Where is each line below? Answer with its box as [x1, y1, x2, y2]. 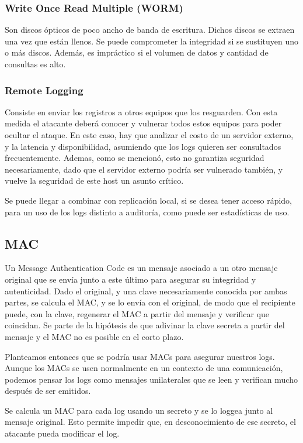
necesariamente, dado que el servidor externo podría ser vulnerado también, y [5, 163, 283, 175]
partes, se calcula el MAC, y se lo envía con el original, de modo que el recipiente [5, 296, 295, 308]
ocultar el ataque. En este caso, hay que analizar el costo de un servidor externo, [5, 129, 294, 140]
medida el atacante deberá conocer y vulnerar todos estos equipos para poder [5, 117, 282, 129]
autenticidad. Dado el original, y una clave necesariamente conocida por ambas [5, 284, 287, 297]
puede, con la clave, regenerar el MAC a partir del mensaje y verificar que [5, 307, 269, 320]
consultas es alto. [5, 58, 66, 70]
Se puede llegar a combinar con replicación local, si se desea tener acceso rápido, [5, 194, 292, 206]
